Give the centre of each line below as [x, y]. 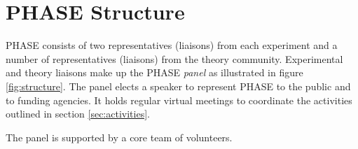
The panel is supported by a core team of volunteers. [119, 137]
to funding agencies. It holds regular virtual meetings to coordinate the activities [179, 100]
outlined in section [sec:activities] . [78, 114]
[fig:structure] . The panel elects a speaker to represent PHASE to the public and [178, 86]
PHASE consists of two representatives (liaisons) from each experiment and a [172, 45]
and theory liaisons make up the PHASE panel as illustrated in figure [154, 72]
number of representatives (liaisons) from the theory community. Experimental [174, 58]
